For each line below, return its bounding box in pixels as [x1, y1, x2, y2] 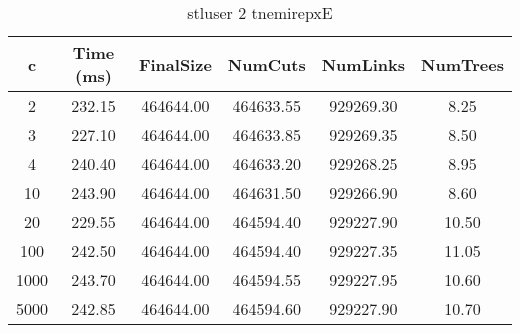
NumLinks [321, 52, 406, 76]
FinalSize [138, 52, 212, 76]
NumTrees [421, 52, 504, 76]
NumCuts [227, 52, 306, 76]
